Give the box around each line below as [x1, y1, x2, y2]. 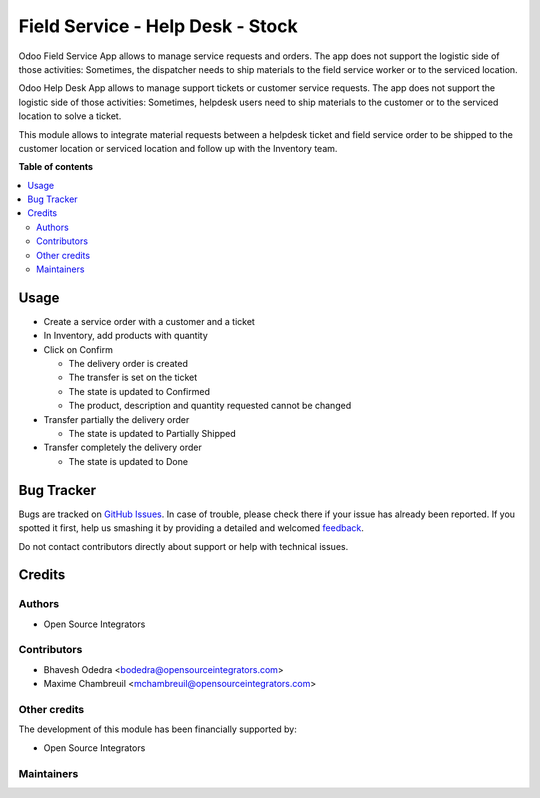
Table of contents [18, 161, 94, 173]
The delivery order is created [68, 358, 189, 370]
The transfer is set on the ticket [68, 371, 198, 384]
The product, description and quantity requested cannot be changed [68, 400, 352, 412]
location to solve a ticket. [18, 110, 122, 122]
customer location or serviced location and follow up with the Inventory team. [18, 142, 338, 154]
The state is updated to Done [68, 455, 189, 467]
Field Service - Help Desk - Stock [18, 15, 299, 37]
